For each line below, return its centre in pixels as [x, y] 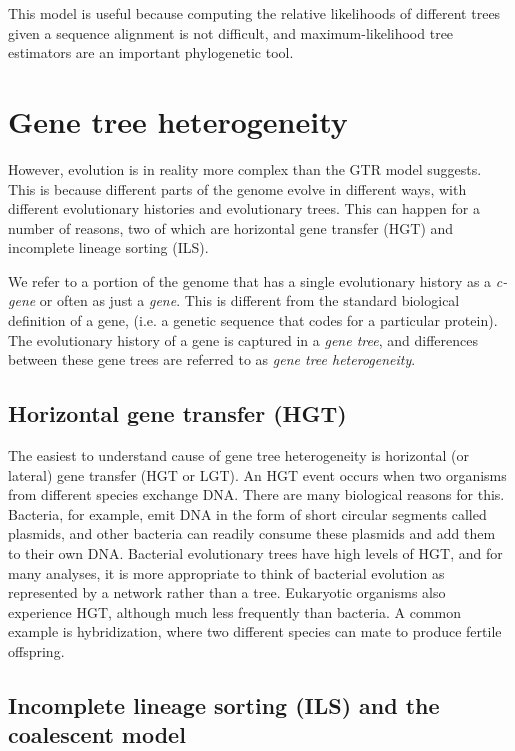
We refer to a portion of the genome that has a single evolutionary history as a [250, 280]
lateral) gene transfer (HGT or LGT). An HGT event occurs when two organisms [257, 474]
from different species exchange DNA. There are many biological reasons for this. [256, 494]
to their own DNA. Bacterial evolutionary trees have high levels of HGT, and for [255, 553]
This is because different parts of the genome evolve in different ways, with [237, 188]
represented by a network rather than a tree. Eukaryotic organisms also [227, 592]
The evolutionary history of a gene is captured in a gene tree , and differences [243, 339]
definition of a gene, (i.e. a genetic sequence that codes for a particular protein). [253, 320]
